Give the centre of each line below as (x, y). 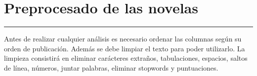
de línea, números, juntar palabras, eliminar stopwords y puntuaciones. (111, 67)
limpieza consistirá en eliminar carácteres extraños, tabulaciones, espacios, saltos (126, 58)
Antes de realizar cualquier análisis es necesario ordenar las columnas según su (123, 39)
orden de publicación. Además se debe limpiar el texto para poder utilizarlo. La (125, 48)
